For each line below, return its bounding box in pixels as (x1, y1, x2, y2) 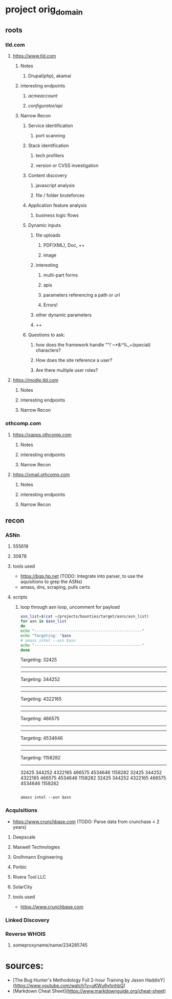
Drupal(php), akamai (28, 73, 72, 79)
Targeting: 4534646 (20, 735, 63, 741)
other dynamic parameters (35, 312, 92, 318)
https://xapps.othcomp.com (12, 431, 72, 438)
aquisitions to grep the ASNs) (20, 578, 83, 585)
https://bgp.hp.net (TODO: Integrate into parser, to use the (20, 573, 143, 579)
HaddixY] (145, 977, 165, 983)
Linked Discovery (5, 916, 50, 923)
